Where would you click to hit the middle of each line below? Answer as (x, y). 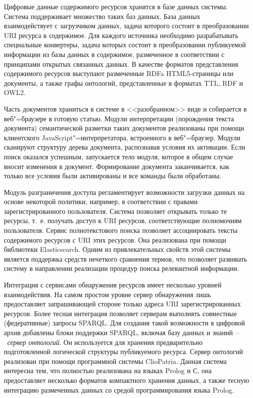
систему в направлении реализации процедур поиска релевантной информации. (122, 268)
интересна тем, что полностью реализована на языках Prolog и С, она (108, 370)
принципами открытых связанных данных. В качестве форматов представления (121, 64)
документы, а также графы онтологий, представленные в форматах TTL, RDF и (124, 83)
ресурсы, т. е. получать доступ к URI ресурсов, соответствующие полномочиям (123, 220)
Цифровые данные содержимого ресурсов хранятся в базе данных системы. (116, 6)
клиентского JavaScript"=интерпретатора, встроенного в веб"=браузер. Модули (122, 137)
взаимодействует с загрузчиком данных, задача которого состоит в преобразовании (126, 26)
